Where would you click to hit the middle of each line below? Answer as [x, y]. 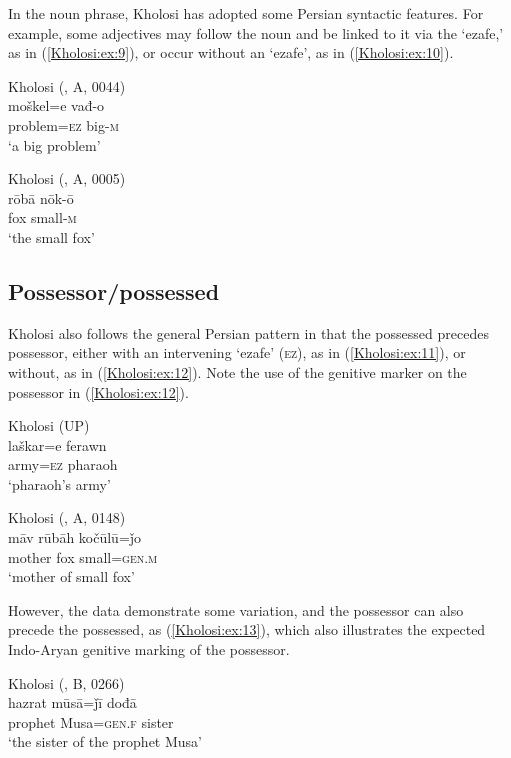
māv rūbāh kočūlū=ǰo [75, 537]
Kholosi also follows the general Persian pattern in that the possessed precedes [248, 332]
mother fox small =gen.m [83, 556]
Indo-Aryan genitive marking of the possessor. [149, 649]
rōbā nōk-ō [41, 197]
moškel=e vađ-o [56, 105]
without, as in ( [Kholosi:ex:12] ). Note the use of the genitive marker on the [237, 371]
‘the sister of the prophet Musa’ [105, 741]
